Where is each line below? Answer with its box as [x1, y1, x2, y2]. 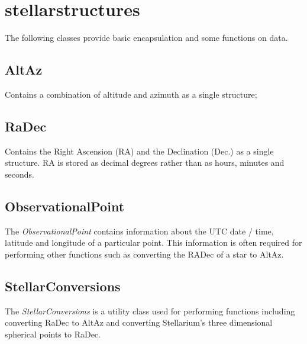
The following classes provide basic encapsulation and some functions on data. [5, 31, 288, 44]
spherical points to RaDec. [5, 327, 101, 340]
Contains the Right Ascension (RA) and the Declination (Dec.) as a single [5, 144, 274, 157]
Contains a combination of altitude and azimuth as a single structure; [5, 88, 257, 100]
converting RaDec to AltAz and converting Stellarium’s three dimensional [5, 316, 273, 329]
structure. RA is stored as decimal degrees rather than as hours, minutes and [5, 156, 285, 169]
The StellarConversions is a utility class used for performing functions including [5, 304, 295, 317]
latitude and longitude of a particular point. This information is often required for [5, 236, 302, 249]
